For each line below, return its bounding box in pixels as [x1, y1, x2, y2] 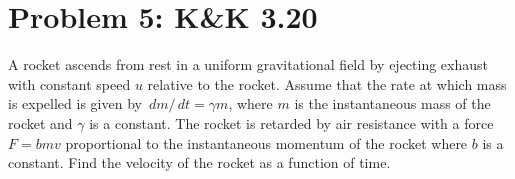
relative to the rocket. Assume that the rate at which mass [147, 73, 507, 94]
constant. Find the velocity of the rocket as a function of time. [8, 152, 391, 173]
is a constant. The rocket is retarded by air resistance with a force [89, 112, 494, 133]
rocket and [8, 112, 73, 133]
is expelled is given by [8, 93, 142, 114]
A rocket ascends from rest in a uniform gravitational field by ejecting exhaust [8, 54, 489, 75]
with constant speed [8, 73, 131, 94]
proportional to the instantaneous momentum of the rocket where [65, 132, 468, 153]
